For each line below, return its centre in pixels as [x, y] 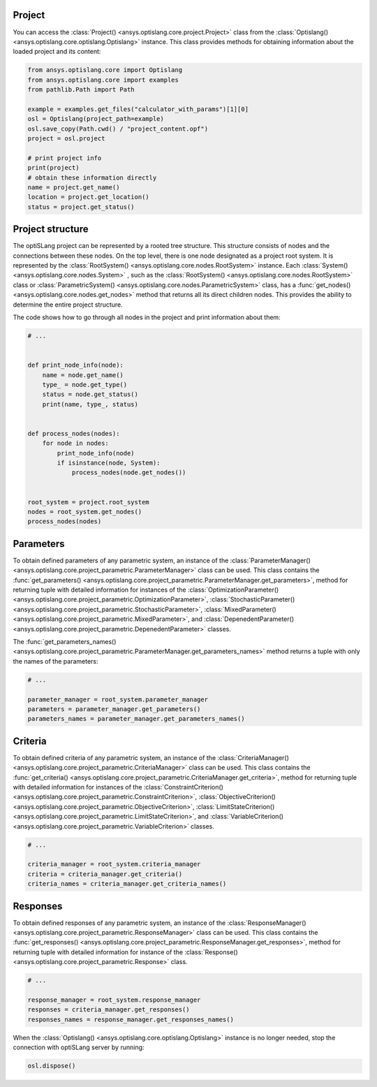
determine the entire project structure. [68, 305]
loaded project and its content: [57, 52]
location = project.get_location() [88, 197]
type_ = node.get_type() [85, 385]
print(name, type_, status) [90, 404]
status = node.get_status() [90, 394]
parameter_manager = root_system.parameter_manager [118, 699]
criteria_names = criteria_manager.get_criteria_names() [127, 884]
